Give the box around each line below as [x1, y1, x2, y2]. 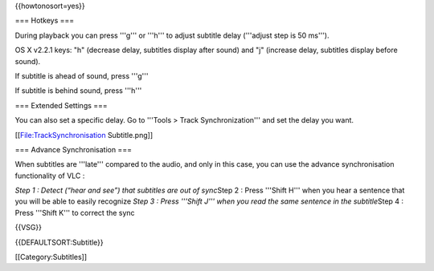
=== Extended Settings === [14, 100, 108, 110]
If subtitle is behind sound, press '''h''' [14, 86, 142, 95]
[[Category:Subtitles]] [14, 253, 88, 262]
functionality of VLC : [14, 171, 85, 180]
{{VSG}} [14, 223, 42, 233]
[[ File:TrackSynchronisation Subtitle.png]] [14, 130, 153, 140]
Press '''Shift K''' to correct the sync [14, 208, 136, 217]
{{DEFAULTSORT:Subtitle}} [14, 237, 104, 247]
